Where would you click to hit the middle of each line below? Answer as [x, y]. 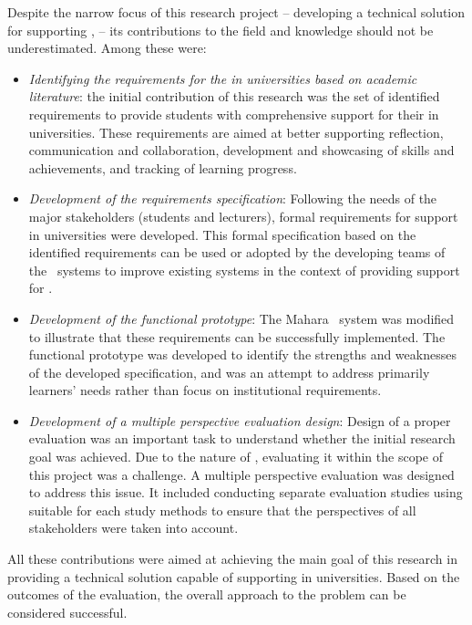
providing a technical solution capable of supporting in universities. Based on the [234, 576]
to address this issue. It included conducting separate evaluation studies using [246, 492]
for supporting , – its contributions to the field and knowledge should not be [221, 30]
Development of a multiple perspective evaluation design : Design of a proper [240, 420]
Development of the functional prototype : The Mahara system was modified [241, 318]
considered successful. [67, 612]
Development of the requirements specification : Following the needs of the [233, 198]
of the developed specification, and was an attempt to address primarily [229, 372]
